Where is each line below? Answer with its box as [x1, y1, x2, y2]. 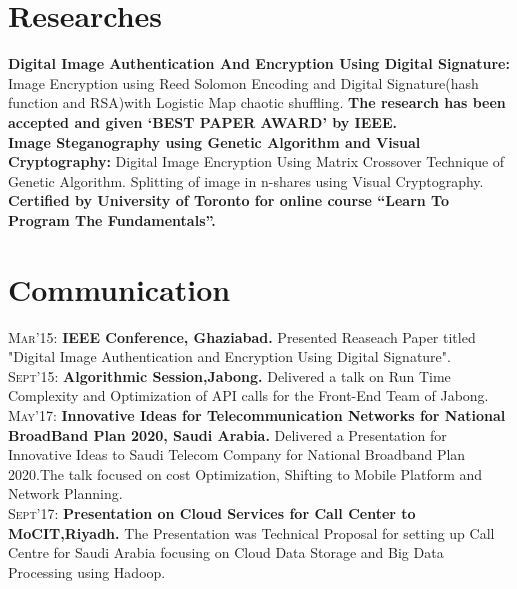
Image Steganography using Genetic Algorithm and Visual [8, 131, 421, 152]
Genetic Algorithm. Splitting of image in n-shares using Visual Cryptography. [8, 170, 484, 191]
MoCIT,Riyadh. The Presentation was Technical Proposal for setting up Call [8, 522, 495, 543]
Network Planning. [8, 483, 123, 504]
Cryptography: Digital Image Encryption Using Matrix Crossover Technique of [8, 151, 505, 172]
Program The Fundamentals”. [8, 209, 216, 230]
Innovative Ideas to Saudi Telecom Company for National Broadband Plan [8, 444, 466, 465]
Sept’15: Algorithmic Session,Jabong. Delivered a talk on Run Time [8, 365, 451, 386]
